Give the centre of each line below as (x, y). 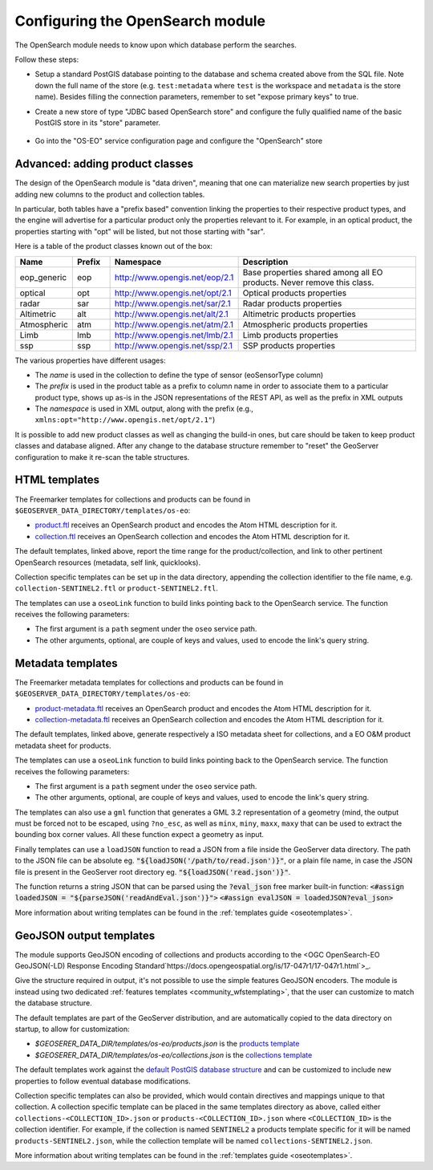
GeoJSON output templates (85, 935)
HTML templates (57, 480)
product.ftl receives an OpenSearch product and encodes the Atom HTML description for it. (186, 525)
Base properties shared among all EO (313, 272)
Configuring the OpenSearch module (140, 21)
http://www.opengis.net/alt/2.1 (171, 314)
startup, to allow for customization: (72, 1029)
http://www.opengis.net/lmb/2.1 (174, 335)
